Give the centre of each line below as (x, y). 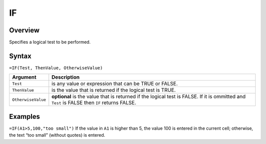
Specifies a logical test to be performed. (50, 42)
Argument (24, 77)
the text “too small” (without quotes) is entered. (57, 135)
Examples (25, 116)
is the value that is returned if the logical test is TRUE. (114, 90)
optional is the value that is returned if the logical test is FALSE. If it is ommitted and (149, 97)
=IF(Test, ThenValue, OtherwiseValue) (56, 68)
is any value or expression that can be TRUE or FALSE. (115, 84)
